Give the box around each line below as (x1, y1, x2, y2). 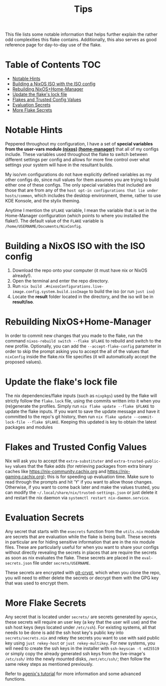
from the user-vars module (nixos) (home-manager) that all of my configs (5, 146, 159, 152)
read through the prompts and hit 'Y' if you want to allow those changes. (5, 479, 153, 485)
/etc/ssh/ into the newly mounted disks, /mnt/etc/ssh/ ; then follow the (5, 656, 151, 662)
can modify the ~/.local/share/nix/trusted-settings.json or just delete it (5, 489, 158, 495)
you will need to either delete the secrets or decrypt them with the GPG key (5, 575, 159, 581)
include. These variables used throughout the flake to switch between (5, 151, 148, 157)
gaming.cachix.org (5, 474, 44, 480)
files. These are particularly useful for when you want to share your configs (5, 544, 159, 550)
